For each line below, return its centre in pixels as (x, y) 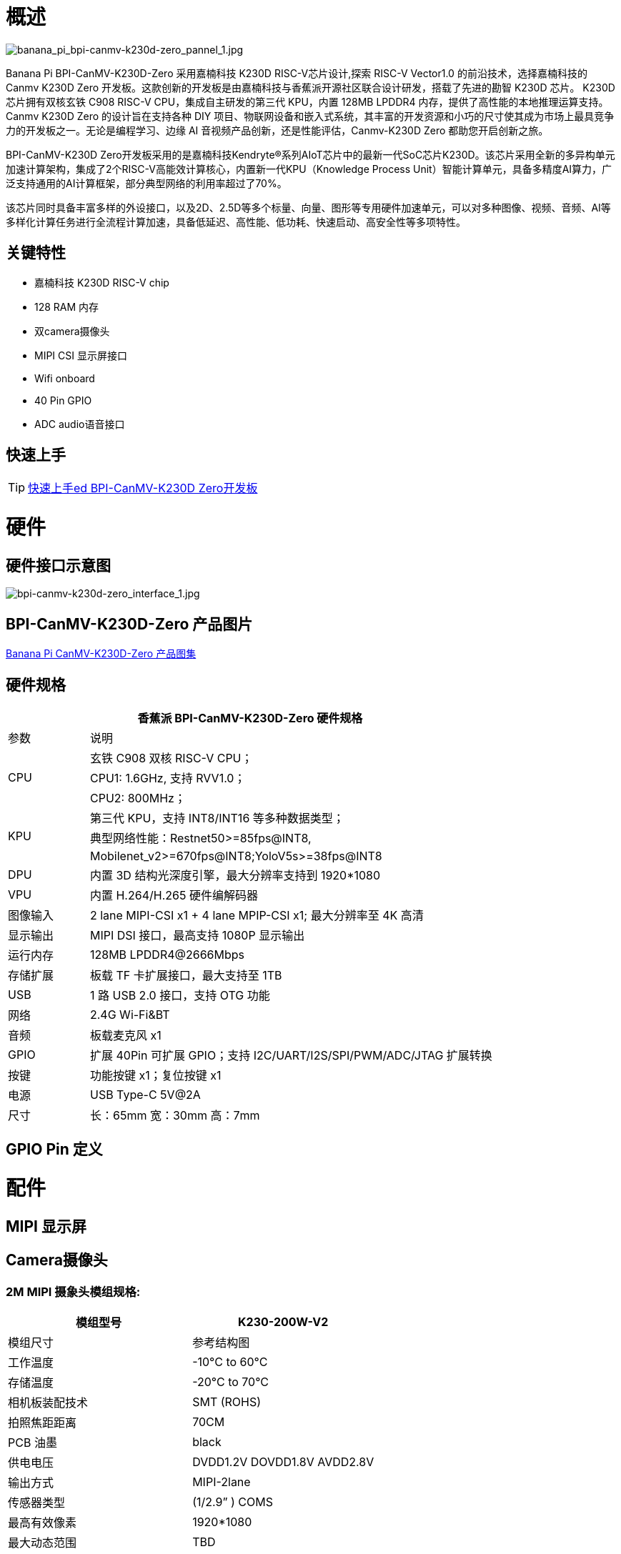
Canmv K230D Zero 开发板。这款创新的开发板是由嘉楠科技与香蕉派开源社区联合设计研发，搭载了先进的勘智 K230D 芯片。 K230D (310, 87)
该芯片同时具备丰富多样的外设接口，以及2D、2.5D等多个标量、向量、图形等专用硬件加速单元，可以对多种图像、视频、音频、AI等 (308, 207)
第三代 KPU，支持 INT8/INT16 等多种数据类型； (217, 818)
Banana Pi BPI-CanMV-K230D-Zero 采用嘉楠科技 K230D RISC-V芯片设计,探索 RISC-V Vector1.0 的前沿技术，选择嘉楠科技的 (297, 73)
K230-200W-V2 (283, 1322)
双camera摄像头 (72, 331)
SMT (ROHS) (227, 1402)
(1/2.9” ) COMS (233, 1502)
